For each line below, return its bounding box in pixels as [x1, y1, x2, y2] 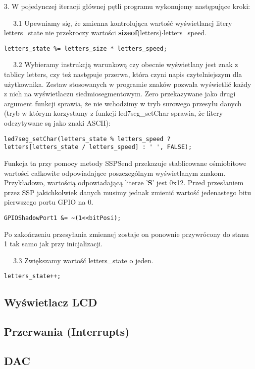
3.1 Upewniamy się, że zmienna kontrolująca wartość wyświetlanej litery [13, 17, 232, 28]
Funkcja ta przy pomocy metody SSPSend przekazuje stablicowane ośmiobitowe [4, 157, 247, 168]
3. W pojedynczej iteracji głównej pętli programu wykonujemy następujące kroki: [4, 1, 250, 11]
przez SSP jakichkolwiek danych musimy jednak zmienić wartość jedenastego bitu [4, 187, 252, 197]
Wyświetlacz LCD [4, 295, 98, 310]
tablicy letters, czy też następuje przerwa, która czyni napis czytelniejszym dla [4, 69, 242, 79]
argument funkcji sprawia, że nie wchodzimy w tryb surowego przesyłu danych [4, 98, 242, 108]
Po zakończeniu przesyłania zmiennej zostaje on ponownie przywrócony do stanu [4, 228, 249, 239]
